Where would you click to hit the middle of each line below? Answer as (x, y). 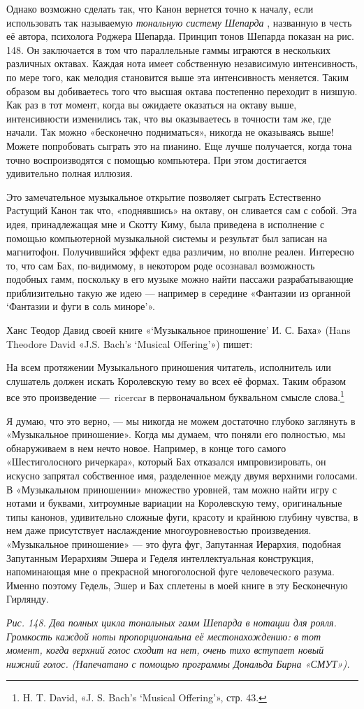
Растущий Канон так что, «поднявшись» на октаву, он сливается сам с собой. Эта (182, 210)
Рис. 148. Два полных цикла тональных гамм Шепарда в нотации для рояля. (172, 622)
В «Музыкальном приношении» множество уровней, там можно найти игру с (172, 489)
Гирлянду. (28, 599)
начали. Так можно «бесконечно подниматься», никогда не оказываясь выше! (170, 132)
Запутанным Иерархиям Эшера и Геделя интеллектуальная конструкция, (160, 557)
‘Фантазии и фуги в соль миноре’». (81, 306)
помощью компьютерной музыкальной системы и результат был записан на (167, 238)
